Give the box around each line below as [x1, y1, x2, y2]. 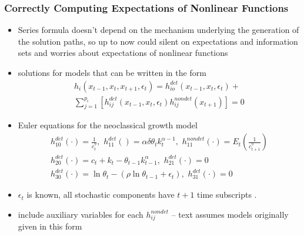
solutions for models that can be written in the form [18, 67, 206, 78]
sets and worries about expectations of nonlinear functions [18, 46, 228, 59]
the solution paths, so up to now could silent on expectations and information [18, 35, 298, 47]
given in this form [18, 220, 82, 232]
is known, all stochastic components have [26, 188, 175, 201]
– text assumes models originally [171, 208, 289, 220]
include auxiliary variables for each [18, 208, 143, 220]
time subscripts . [197, 188, 257, 201]
